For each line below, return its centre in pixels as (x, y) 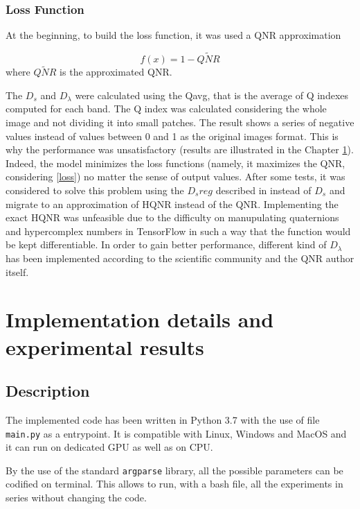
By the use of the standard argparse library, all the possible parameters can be (174, 470)
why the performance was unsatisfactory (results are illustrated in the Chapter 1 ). (180, 149)
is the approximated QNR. (116, 72)
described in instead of (263, 190)
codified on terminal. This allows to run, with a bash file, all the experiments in (174, 484)
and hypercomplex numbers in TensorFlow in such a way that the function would (178, 231)
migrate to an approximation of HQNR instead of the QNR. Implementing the (172, 204)
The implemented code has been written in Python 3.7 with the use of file (163, 419)
